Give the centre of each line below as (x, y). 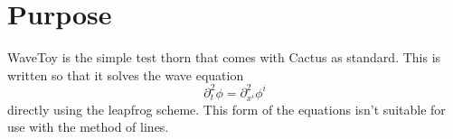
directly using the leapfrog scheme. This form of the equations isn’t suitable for (226, 109)
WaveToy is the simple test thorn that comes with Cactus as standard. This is (224, 57)
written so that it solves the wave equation (126, 74)
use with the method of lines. (88, 127)
